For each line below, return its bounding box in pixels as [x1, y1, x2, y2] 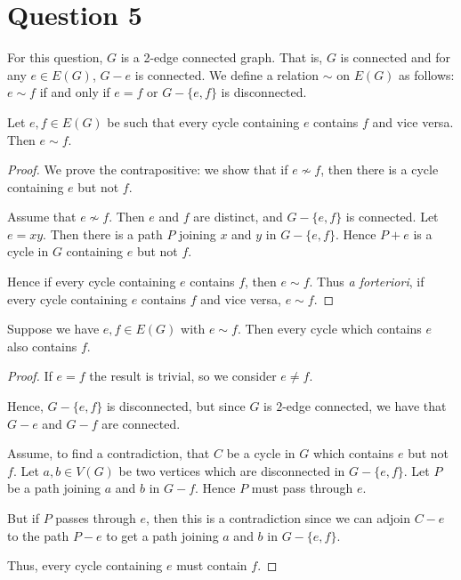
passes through [55, 509, 136, 527]
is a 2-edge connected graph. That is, [120, 48, 323, 67]
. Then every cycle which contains [237, 319, 422, 338]
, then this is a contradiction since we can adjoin [146, 509, 410, 527]
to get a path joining [106, 526, 219, 544]
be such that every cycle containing [107, 112, 300, 131]
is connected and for [340, 48, 450, 67]
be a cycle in [226, 444, 295, 463]
